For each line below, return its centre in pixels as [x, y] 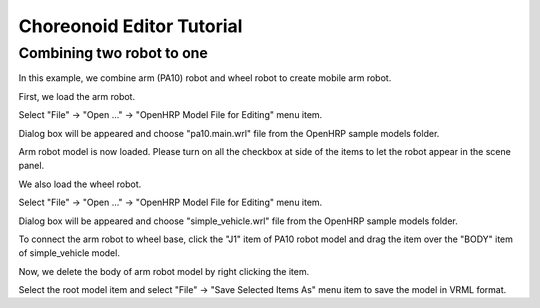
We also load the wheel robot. [80, 184]
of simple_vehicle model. [69, 253]
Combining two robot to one [113, 53]
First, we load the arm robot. [76, 96]
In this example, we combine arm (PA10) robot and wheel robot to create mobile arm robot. [205, 78]
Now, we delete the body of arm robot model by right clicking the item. [164, 271]
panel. [31, 166]
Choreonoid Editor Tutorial [130, 26]
